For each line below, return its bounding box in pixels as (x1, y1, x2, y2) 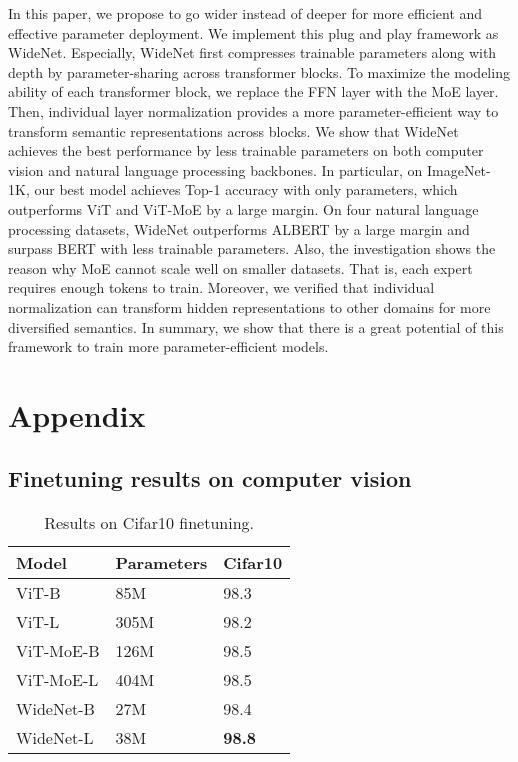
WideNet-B (16, 697, 95, 721)
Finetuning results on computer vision (8, 463, 412, 494)
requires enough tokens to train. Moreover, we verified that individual (8, 277, 435, 298)
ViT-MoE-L (16, 668, 99, 692)
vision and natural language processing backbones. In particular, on (8, 159, 423, 180)
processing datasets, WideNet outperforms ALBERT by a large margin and (8, 218, 470, 239)
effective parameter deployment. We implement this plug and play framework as (8, 22, 499, 43)
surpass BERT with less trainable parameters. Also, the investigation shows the (8, 238, 496, 259)
